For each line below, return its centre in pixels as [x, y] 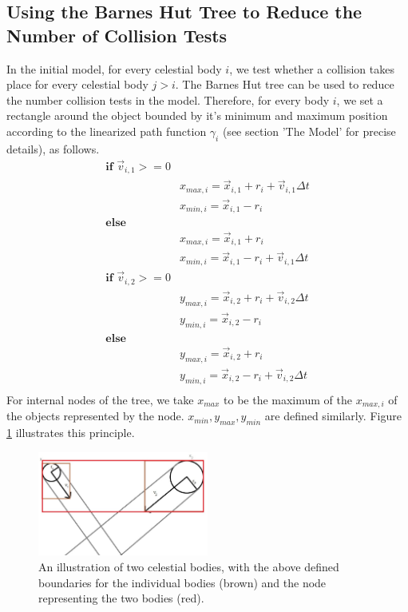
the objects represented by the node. [95, 416]
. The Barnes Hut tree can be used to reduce [285, 84]
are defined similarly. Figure [333, 416]
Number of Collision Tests [117, 35]
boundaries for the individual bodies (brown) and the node [182, 582]
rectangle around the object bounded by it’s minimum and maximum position [197, 115]
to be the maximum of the [288, 399]
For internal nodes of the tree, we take [100, 399]
